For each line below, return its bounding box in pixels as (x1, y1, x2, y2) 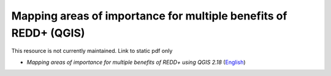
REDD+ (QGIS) (11, 26, 85, 40)
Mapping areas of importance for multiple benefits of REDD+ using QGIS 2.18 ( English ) (26, 58, 246, 66)
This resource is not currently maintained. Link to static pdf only (11, 47, 173, 55)
